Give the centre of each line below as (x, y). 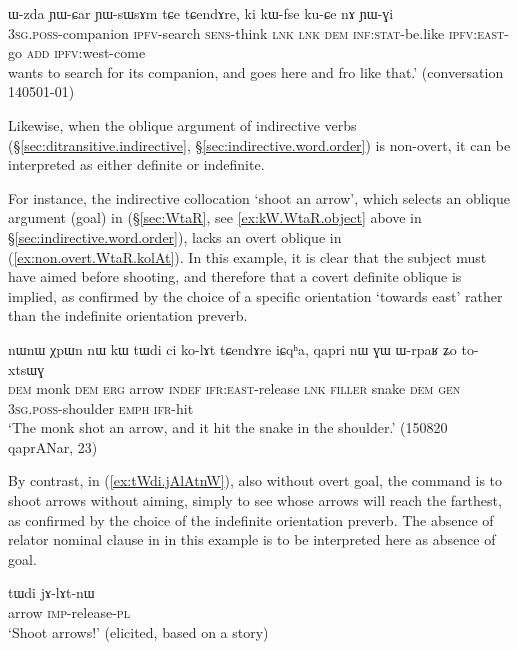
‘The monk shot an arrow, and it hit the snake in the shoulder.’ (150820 (228, 427)
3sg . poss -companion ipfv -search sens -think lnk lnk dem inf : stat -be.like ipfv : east (256, 32)
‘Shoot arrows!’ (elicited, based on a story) (138, 631)
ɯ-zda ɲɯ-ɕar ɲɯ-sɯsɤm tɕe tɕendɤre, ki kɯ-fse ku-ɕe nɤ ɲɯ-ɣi (201, 13)
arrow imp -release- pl (69, 612)
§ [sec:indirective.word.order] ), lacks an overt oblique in (175, 236)
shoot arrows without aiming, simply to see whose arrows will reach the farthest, (255, 500)
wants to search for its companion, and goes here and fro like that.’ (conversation (256, 71)
